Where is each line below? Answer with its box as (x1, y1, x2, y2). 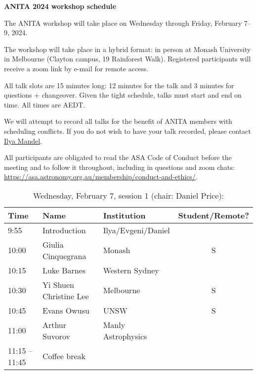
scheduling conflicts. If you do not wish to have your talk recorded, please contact (4, 125, 251, 136)
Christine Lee (42, 290, 89, 302)
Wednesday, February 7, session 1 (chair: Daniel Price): (33, 189, 224, 201)
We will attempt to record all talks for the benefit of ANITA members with (4, 116, 232, 126)
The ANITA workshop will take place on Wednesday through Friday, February (4, 17, 242, 28)
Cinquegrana (42, 250, 86, 262)
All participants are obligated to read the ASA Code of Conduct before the (4, 152, 232, 162)
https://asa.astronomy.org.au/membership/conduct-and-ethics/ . (4, 171, 198, 182)
